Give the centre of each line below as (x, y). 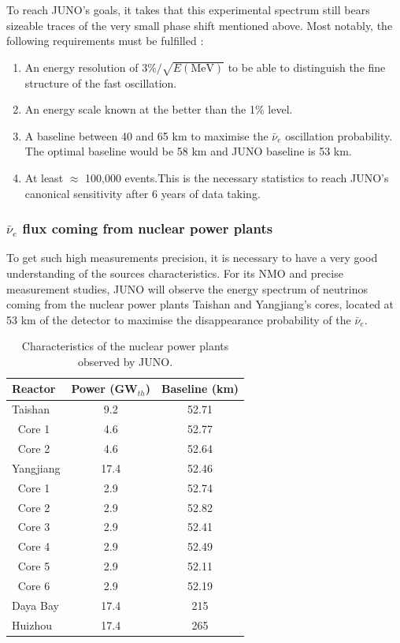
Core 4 (34, 546)
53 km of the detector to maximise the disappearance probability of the (179, 319)
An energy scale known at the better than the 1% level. (159, 109)
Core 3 (34, 527)
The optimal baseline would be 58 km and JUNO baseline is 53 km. (188, 151)
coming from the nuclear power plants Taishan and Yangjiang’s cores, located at (200, 304)
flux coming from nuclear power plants (148, 228)
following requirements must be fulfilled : (105, 41)
